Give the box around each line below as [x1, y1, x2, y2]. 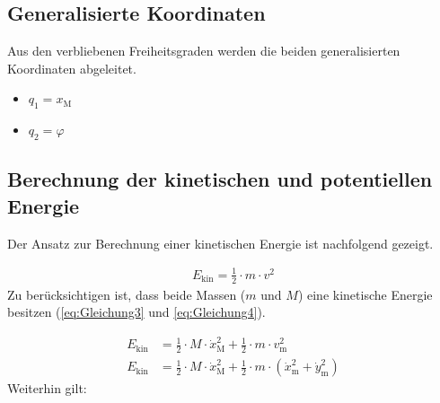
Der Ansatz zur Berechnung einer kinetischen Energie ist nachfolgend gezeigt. [7, 233, 434, 252]
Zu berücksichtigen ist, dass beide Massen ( [7, 285, 246, 303]
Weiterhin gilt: [7, 379, 87, 398]
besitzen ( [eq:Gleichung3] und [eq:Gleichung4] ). [7, 302, 266, 321]
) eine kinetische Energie [297, 285, 433, 303]
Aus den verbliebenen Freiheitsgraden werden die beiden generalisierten [7, 41, 400, 60]
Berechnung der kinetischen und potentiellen [7, 165, 433, 193]
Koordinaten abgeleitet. [7, 58, 136, 77]
